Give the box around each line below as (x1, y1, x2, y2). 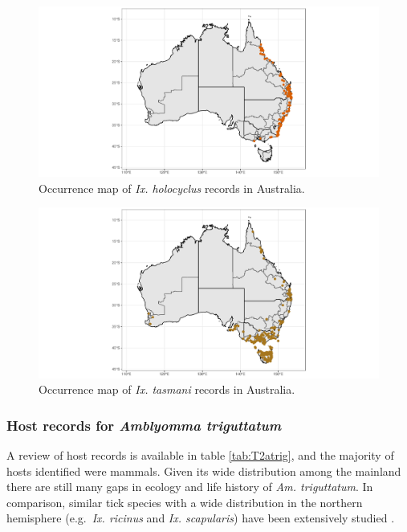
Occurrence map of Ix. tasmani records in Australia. (39, 381, 295, 398)
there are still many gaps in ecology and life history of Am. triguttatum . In (6, 478, 373, 495)
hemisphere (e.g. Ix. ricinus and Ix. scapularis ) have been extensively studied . (6, 509, 395, 526)
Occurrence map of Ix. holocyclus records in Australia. (39, 179, 305, 196)
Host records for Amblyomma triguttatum (6, 415, 282, 435)
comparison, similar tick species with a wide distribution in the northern (6, 493, 363, 510)
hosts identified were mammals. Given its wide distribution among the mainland (6, 462, 401, 479)
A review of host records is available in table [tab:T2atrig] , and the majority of (6, 447, 394, 463)
